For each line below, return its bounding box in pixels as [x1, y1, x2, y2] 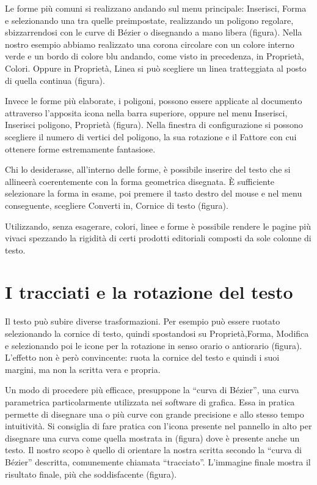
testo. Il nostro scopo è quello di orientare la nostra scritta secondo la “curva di [5, 443, 302, 456]
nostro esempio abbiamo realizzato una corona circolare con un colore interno [5, 37, 294, 50]
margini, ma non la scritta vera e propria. [5, 363, 161, 375]
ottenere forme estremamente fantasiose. [5, 142, 156, 155]
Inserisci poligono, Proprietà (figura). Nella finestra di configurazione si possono [5, 118, 303, 131]
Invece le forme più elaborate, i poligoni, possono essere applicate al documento [5, 94, 302, 107]
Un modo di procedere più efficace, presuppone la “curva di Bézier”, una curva [5, 383, 299, 396]
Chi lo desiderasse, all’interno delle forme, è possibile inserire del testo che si [5, 163, 291, 176]
